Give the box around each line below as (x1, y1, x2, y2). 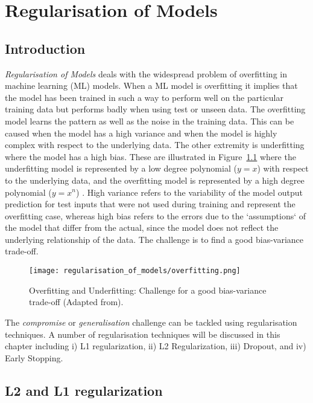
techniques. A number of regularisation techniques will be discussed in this (5, 327, 280, 340)
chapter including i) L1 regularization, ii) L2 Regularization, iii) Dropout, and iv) (5, 340, 306, 352)
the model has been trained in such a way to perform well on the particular (5, 91, 283, 103)
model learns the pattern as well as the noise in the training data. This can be (5, 114, 294, 127)
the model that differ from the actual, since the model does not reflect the (5, 221, 279, 234)
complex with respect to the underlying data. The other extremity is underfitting (5, 138, 305, 151)
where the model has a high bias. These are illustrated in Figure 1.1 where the (5, 150, 296, 163)
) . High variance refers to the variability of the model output (76, 185, 303, 198)
